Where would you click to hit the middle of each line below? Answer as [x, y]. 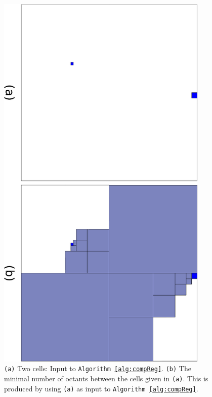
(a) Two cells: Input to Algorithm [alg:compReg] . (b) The [98, 368]
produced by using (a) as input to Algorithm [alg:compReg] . [101, 388]
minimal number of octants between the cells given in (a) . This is [106, 378]
